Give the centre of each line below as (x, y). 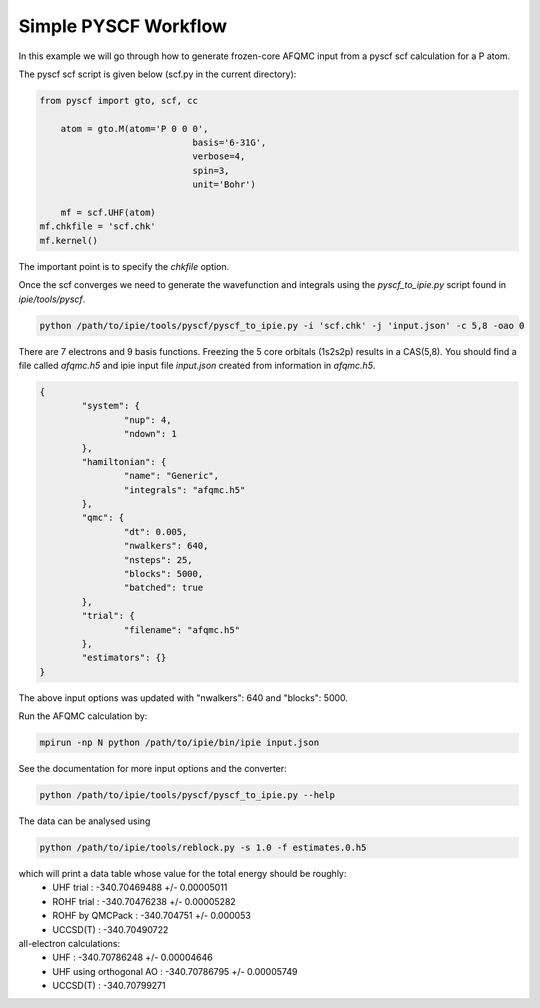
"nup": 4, (147, 419)
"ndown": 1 (150, 434)
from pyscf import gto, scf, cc (119, 100)
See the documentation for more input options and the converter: (152, 769)
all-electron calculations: (69, 943)
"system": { (110, 406)
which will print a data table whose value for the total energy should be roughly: (182, 874)
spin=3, (211, 170)
